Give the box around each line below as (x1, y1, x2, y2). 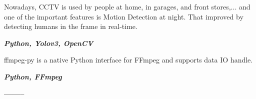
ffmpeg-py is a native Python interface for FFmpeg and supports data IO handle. (4, 54, 253, 65)
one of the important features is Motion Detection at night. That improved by (4, 11, 243, 21)
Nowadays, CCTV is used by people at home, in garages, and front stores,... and (4, 1, 250, 11)
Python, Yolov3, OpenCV (4, 37, 93, 48)
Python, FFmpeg (4, 71, 62, 81)
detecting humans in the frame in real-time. (4, 21, 137, 31)
